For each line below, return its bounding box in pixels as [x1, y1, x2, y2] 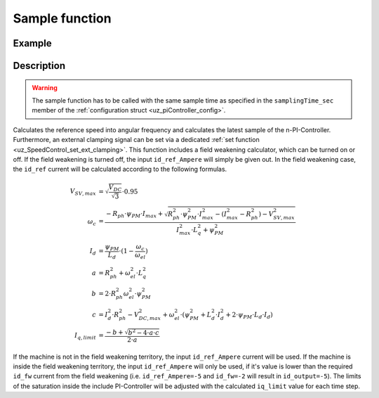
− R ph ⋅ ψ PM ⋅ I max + [106, 210, 164, 219]
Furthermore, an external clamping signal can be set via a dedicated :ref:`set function [13, 136, 260, 144]
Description [13, 60, 66, 72]
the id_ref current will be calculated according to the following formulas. [13, 165, 227, 174]
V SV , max [69, 187, 96, 197]
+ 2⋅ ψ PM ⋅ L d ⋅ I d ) [225, 310, 273, 320]
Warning [32, 83, 58, 91]
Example [13, 37, 52, 49]
